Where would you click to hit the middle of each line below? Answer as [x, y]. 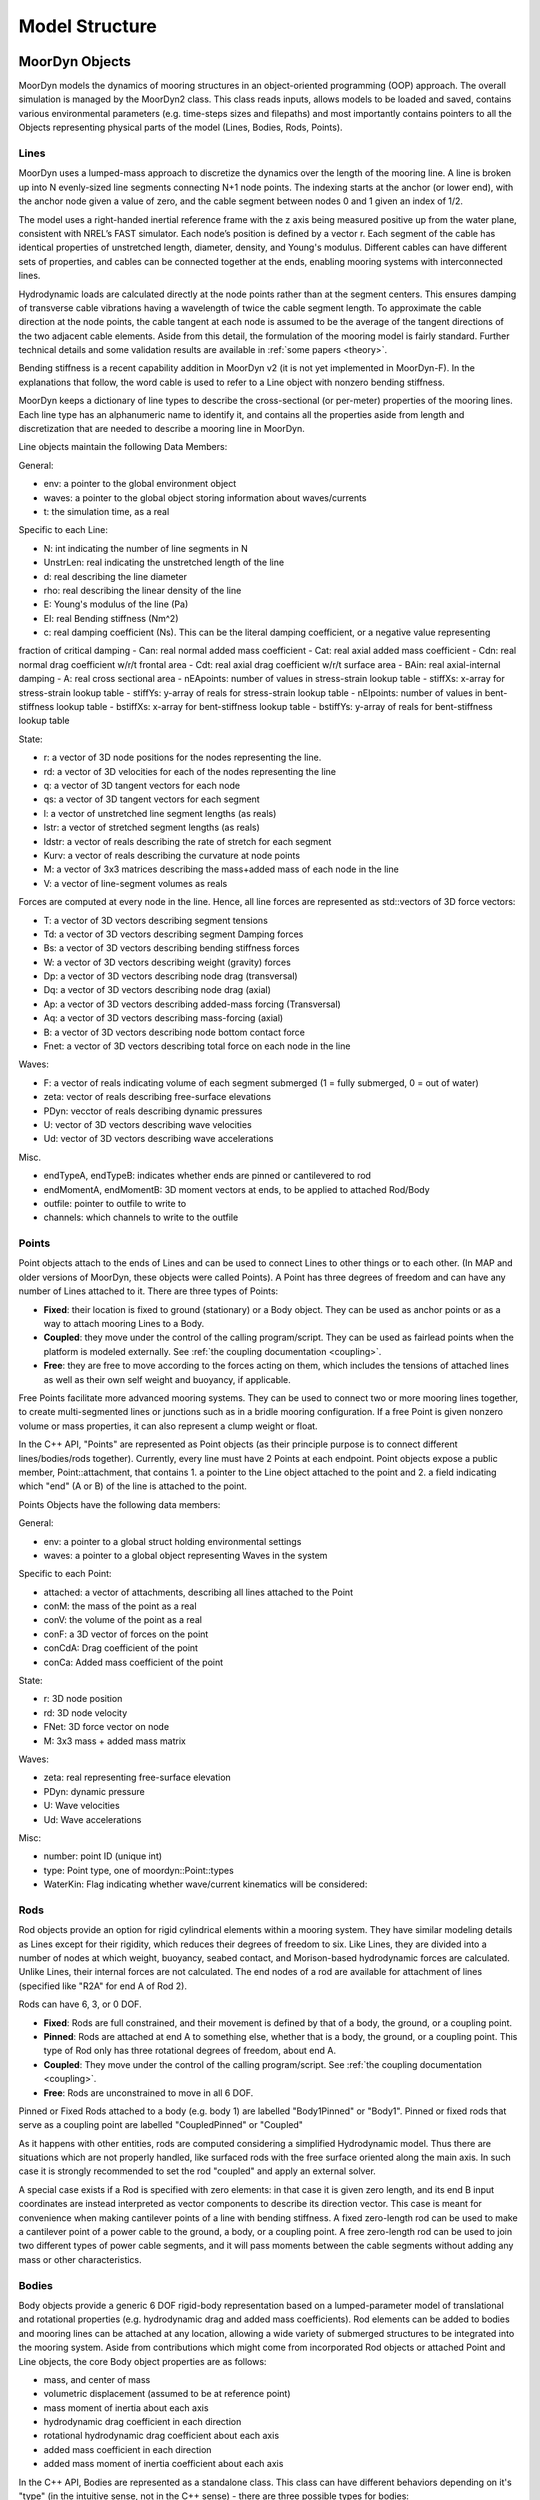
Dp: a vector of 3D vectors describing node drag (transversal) [171, 976]
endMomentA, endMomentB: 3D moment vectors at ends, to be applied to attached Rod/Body [236, 1189]
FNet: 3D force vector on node [106, 1727]
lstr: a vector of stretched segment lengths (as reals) [151, 827]
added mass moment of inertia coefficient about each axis [163, 2464]
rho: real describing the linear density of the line [142, 590]
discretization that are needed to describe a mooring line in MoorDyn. [161, 429]
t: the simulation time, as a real [106, 511]
